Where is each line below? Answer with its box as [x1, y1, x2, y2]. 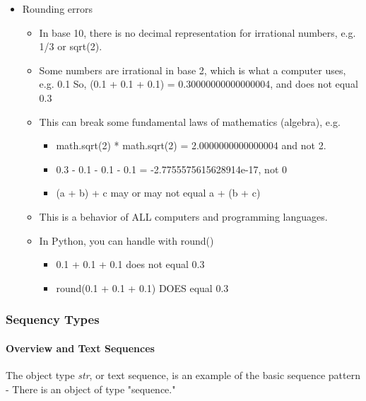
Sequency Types [6, 310, 100, 328]
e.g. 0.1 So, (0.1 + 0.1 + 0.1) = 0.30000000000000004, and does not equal [39, 76, 358, 91]
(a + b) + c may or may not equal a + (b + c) [56, 185, 261, 200]
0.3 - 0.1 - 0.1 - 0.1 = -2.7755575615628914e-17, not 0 [56, 161, 288, 176]
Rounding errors [22, 1, 93, 16]
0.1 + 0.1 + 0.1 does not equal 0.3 [56, 257, 205, 272]
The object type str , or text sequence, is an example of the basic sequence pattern [6, 367, 360, 382]
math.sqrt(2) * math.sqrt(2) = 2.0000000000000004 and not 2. [56, 138, 326, 153]
